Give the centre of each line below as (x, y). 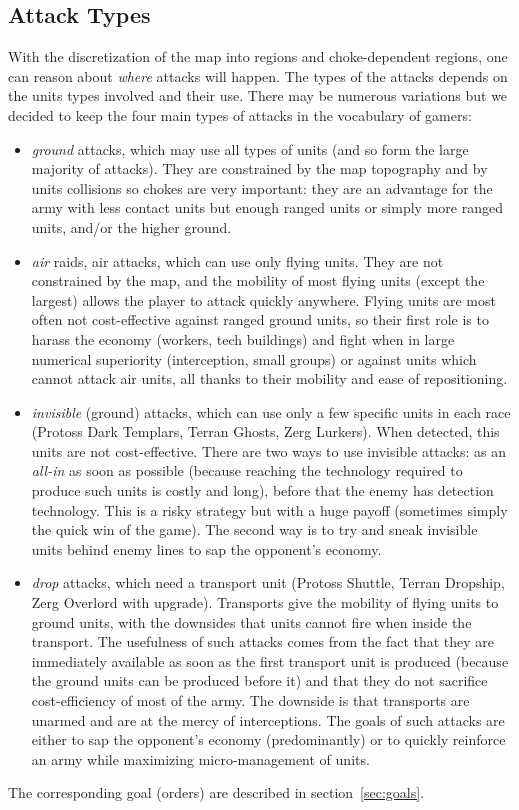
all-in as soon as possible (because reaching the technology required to (247, 470)
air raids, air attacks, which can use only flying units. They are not (237, 260)
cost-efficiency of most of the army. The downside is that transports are (250, 700)
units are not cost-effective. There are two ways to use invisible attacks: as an (269, 450)
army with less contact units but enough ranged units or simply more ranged (267, 207)
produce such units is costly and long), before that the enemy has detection (262, 490)
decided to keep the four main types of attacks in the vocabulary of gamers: (240, 114)
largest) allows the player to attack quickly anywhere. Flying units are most (263, 299)
